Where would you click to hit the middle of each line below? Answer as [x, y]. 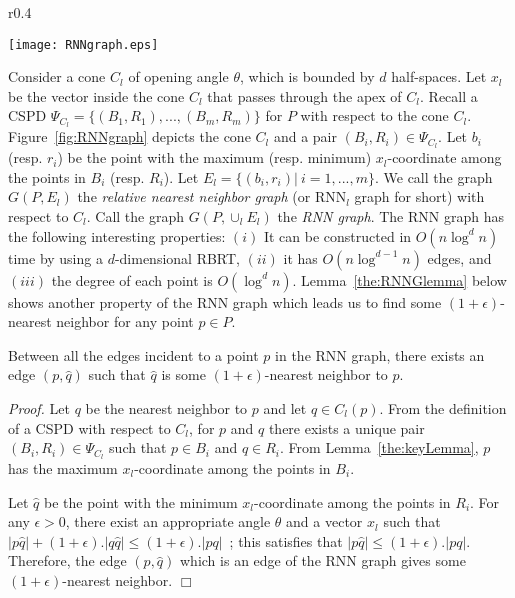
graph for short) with [419, 196]
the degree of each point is [132, 279]
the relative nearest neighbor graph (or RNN [212, 196]
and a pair [305, 136]
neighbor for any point [125, 321]
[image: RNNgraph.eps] [83, 44]
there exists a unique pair [346, 427]
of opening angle [178, 76]
